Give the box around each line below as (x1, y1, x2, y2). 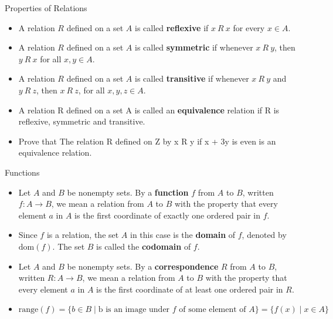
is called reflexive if (134, 21, 209, 33)
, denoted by (242, 229, 287, 241)
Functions (5, 166, 40, 178)
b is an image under (98, 305, 170, 314)
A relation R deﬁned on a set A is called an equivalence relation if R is (18, 103, 280, 116)
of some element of (179, 305, 246, 314)
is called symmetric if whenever (134, 41, 253, 53)
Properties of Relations (5, 2, 87, 14)
